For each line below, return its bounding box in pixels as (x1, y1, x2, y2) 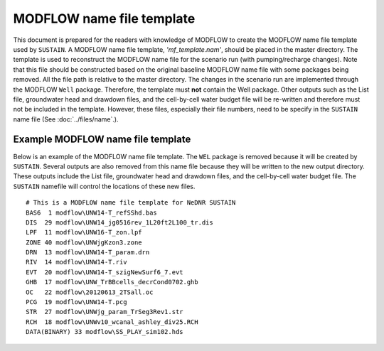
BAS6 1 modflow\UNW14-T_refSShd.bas (26, 208, 158, 217)
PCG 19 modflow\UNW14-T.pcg (26, 298, 127, 306)
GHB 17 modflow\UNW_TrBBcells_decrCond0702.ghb (26, 278, 198, 286)
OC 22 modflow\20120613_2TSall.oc (26, 288, 154, 296)
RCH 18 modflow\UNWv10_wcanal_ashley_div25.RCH (26, 318, 198, 326)
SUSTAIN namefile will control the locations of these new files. (13, 182, 196, 190)
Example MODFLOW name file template (13, 134, 191, 146)
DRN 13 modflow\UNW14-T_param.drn (26, 249, 150, 256)
